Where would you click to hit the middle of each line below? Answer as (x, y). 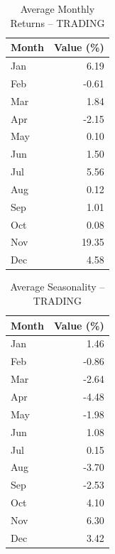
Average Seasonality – (57, 287)
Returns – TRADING (57, 22)
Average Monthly (57, 9)
